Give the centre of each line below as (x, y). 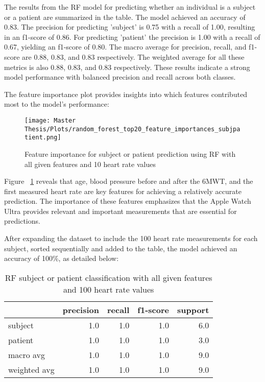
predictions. (22, 221)
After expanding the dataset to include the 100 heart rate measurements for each (131, 238)
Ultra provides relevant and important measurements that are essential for (121, 211)
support (193, 309)
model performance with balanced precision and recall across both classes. (120, 77)
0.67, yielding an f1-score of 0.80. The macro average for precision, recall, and (125, 47)
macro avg (27, 354)
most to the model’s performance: (57, 104)
